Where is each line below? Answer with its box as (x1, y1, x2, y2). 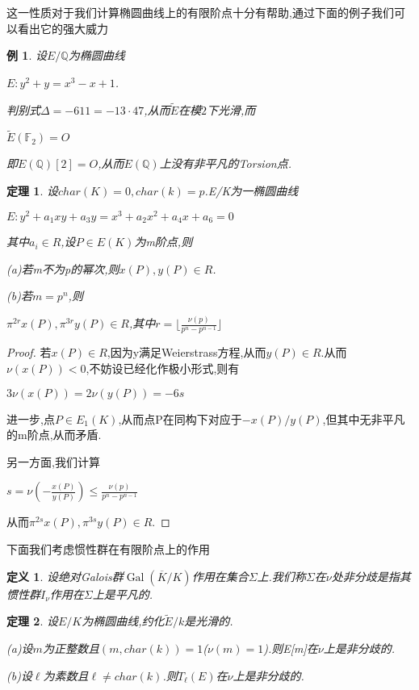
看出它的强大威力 (17, 19, 108, 36)
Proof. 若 (6, 344, 52, 361)
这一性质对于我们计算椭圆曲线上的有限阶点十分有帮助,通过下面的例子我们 (6, 4, 394, 20)
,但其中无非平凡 (322, 410, 405, 427)
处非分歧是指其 (331, 567, 411, 584)
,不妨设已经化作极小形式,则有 (86, 359, 240, 376)
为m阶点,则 (134, 233, 193, 250)
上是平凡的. (92, 585, 153, 602)
